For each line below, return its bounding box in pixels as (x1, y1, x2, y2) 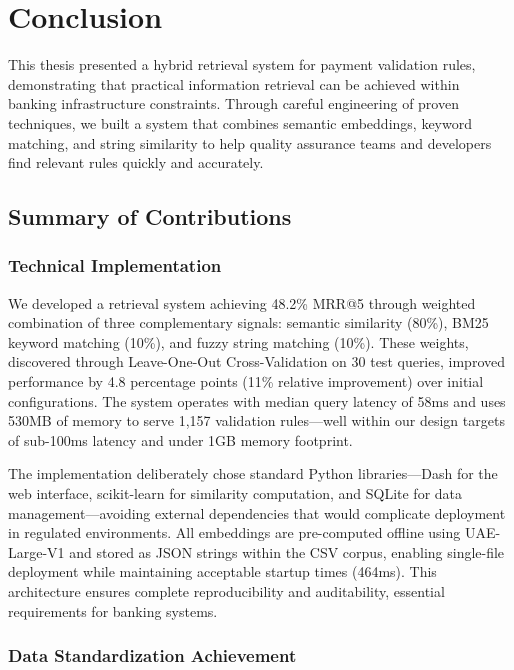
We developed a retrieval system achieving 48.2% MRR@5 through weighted (8, 292, 476, 313)
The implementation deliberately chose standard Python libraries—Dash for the (8, 463, 498, 484)
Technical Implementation (8, 253, 222, 278)
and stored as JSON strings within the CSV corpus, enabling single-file (69, 541, 505, 562)
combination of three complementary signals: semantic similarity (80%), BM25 (8, 312, 489, 333)
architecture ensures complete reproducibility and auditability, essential (8, 581, 445, 601)
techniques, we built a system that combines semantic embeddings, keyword (8, 112, 473, 133)
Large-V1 (8, 541, 65, 562)
